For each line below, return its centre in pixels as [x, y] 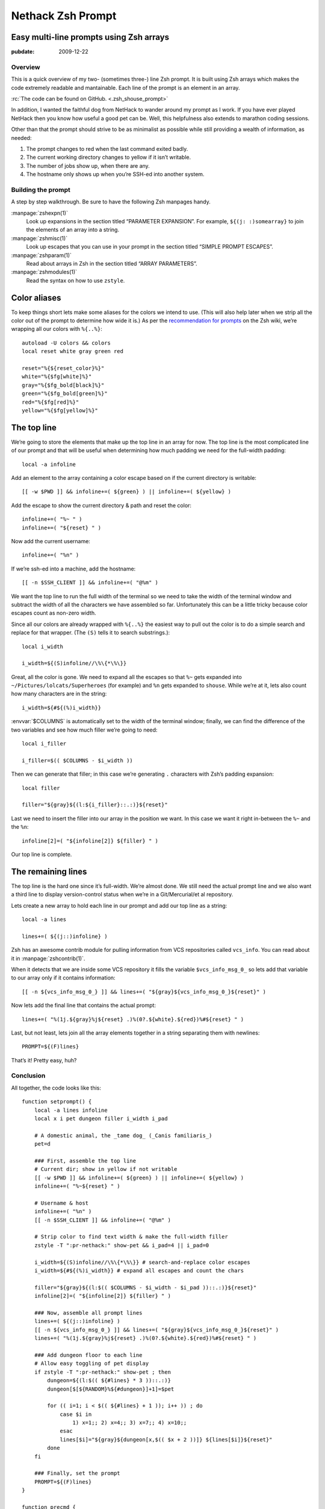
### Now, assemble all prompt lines [88, 1313]
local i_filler [44, 744]
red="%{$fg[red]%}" [51, 402]
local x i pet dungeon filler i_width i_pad [101, 1119]
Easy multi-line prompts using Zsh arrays [90, 37]
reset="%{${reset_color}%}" [63, 368]
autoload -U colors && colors [67, 343]
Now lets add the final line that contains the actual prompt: [84, 1006]
